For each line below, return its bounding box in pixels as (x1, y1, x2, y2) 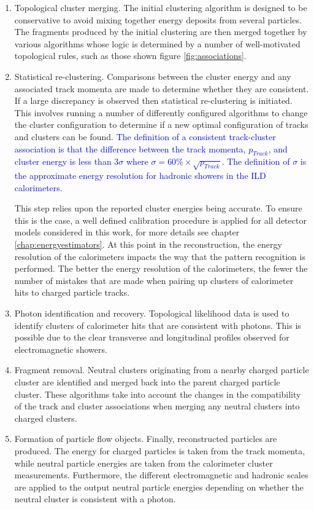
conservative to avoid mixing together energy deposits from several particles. (14, 13, 302, 26)
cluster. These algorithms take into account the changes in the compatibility (14, 387, 301, 400)
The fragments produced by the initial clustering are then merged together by (14, 25, 307, 38)
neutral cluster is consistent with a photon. (14, 492, 176, 505)
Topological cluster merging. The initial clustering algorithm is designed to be (14, 1, 307, 14)
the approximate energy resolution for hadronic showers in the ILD (14, 169, 266, 182)
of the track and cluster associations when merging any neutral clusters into (14, 400, 300, 412)
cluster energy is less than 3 (14, 155, 119, 168)
